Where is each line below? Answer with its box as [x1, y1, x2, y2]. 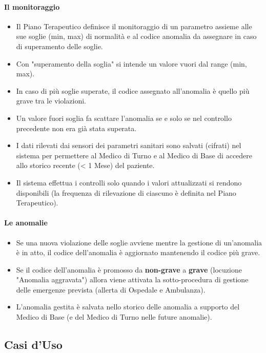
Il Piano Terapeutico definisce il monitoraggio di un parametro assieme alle [16, 20, 252, 31]
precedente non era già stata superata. [16, 122, 137, 133]
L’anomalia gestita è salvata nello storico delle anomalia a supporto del [16, 301, 240, 312]
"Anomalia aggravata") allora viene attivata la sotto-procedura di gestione [16, 274, 249, 285]
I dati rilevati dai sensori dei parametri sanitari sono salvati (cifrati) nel [16, 140, 241, 151]
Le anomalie [4, 217, 48, 228]
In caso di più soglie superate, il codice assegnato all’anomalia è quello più [16, 85, 250, 96]
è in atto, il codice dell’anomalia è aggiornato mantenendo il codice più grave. [16, 247, 260, 258]
